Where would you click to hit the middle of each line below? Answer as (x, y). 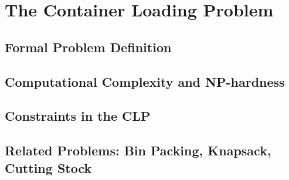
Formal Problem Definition (88, 47)
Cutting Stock (48, 167)
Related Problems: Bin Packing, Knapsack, (138, 150)
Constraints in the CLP (78, 116)
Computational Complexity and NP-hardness (145, 81)
